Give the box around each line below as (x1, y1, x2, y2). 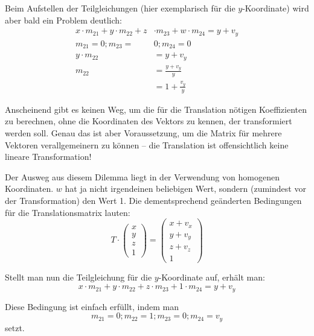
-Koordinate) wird (242, 2, 309, 14)
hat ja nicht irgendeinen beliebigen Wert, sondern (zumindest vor (65, 182, 306, 195)
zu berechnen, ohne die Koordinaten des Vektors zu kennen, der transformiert (5, 115, 292, 127)
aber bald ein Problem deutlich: (5, 13, 122, 26)
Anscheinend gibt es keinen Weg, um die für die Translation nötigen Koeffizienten (5, 103, 307, 115)
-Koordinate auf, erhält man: (158, 270, 265, 283)
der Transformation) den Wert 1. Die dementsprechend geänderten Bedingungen (5, 194, 302, 206)
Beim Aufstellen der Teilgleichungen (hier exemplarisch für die (5, 2, 235, 14)
